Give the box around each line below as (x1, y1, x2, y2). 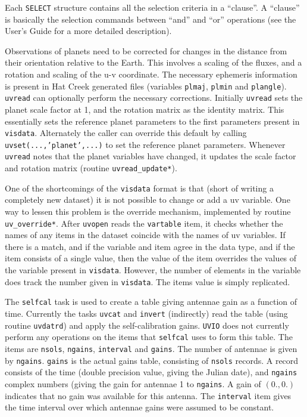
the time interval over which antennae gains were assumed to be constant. (5, 401, 274, 413)
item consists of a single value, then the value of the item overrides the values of (5, 252, 297, 264)
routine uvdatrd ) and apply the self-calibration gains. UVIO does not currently (5, 319, 289, 331)
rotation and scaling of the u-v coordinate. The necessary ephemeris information (5, 68, 297, 81)
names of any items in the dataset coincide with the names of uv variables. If (5, 228, 286, 241)
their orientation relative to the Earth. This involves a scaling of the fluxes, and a (5, 56, 302, 69)
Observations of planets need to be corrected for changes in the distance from (5, 44, 287, 57)
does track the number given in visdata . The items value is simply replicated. (5, 275, 290, 288)
